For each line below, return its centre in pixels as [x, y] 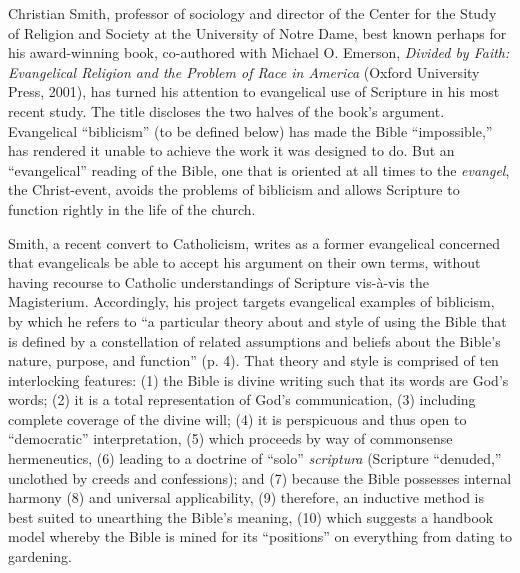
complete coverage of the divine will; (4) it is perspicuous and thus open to [237, 418]
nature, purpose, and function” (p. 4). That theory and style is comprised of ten [253, 360]
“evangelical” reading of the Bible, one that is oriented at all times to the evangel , [259, 169]
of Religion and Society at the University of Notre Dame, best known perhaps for [257, 32]
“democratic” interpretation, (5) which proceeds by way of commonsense [230, 438]
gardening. [40, 556]
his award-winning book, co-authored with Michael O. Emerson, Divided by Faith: [259, 52]
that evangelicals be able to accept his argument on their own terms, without [244, 262]
